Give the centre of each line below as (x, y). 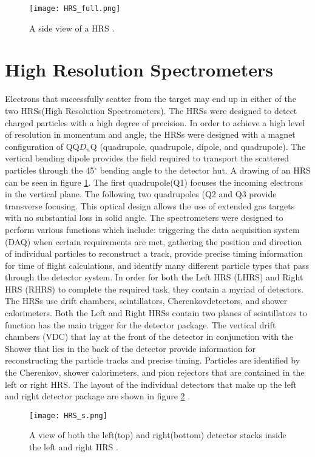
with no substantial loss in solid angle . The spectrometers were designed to (144, 218)
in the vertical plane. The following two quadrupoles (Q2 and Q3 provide (141, 194)
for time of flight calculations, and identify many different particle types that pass (157, 265)
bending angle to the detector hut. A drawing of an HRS (205, 170)
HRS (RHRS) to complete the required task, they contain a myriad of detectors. (154, 289)
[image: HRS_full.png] (75, 8)
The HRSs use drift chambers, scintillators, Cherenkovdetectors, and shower (146, 301)
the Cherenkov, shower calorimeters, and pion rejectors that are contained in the (155, 372)
